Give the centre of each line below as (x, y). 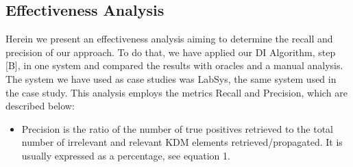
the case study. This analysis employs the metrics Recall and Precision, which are (176, 92)
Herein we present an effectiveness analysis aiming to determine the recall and (169, 39)
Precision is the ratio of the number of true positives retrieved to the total (177, 128)
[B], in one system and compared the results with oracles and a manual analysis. (174, 65)
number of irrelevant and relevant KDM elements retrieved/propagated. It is (182, 142)
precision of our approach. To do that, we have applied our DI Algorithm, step (171, 52)
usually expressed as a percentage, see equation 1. (126, 155)
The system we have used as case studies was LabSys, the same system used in (171, 78)
